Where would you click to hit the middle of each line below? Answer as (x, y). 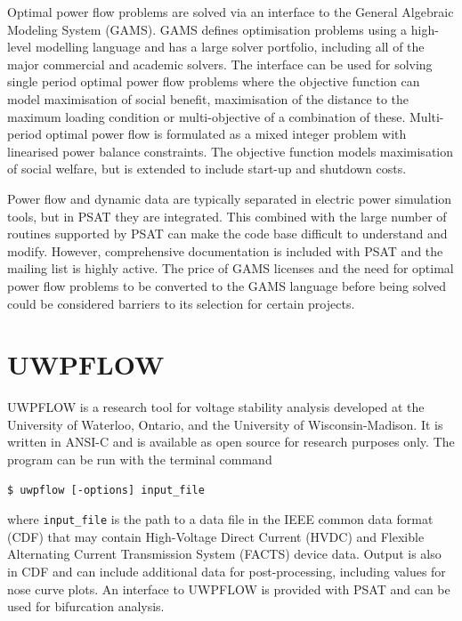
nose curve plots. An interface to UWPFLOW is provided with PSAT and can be (229, 589)
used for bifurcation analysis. (86, 606)
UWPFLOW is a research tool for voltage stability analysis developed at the (216, 407)
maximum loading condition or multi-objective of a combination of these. (207, 116)
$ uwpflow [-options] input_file (106, 490)
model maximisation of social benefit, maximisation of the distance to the (208, 98)
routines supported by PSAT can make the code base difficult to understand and (227, 234)
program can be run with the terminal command (140, 459)
